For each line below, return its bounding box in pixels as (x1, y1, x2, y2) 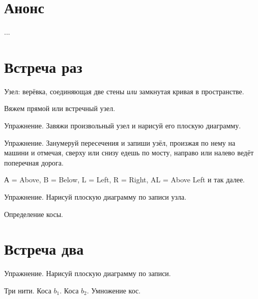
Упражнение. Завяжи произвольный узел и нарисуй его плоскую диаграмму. (4, 120, 241, 131)
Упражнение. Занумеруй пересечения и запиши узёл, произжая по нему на (4, 137, 236, 148)
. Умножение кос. (87, 285, 141, 295)
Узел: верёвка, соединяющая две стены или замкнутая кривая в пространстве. (4, 86, 244, 96)
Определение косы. (4, 208, 63, 219)
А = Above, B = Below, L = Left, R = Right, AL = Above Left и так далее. (4, 174, 245, 185)
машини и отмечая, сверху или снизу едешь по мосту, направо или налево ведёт (4, 147, 254, 158)
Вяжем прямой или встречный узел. (4, 103, 116, 114)
